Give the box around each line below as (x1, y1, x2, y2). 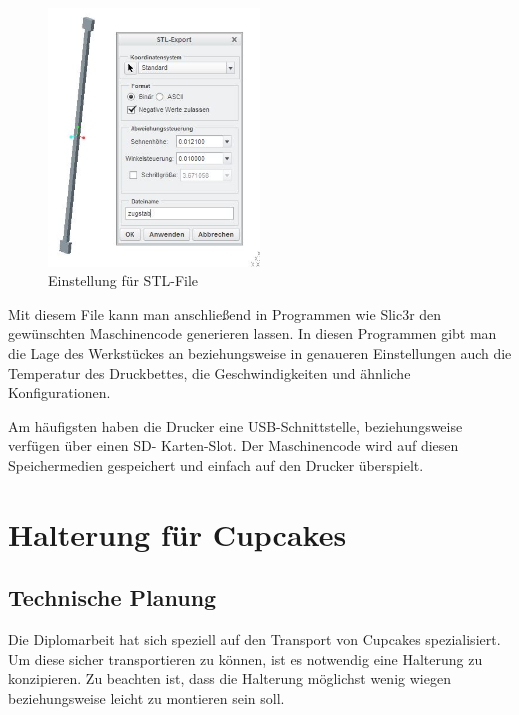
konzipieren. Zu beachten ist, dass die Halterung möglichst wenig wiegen (8, 668, 451, 689)
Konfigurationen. (8, 382, 111, 403)
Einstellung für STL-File (48, 270, 199, 291)
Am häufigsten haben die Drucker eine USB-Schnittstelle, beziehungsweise (8, 415, 463, 436)
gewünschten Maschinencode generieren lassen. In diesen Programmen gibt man (8, 323, 497, 344)
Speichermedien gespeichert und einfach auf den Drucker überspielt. (8, 454, 424, 475)
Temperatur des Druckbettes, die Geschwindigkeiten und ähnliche (8, 362, 411, 383)
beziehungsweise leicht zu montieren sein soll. (8, 687, 285, 708)
